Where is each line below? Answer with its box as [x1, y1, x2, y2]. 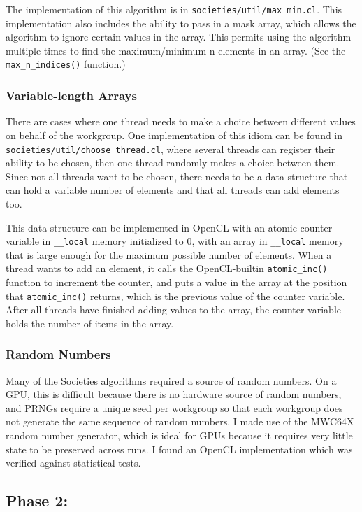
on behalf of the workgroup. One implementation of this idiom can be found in [6, 127, 343, 142]
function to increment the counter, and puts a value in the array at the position [6, 275, 347, 290]
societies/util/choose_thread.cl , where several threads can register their [6, 141, 335, 156]
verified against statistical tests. [6, 455, 141, 470]
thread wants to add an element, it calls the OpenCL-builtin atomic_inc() [6, 261, 328, 276]
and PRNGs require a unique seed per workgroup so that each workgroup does [6, 400, 343, 415]
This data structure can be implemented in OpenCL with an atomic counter [6, 220, 333, 234]
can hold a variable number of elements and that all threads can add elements [6, 183, 340, 197]
